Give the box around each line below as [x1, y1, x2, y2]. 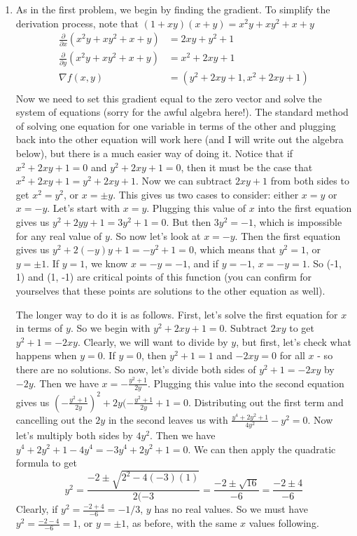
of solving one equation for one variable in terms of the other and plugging [15, 118, 336, 133]
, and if [188, 255, 219, 270]
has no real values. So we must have [154, 502, 308, 516]
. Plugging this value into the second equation [147, 375, 344, 390]
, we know [85, 255, 128, 270]
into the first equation [258, 201, 352, 215]
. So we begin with [70, 321, 150, 335]
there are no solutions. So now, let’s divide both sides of [15, 361, 256, 376]
